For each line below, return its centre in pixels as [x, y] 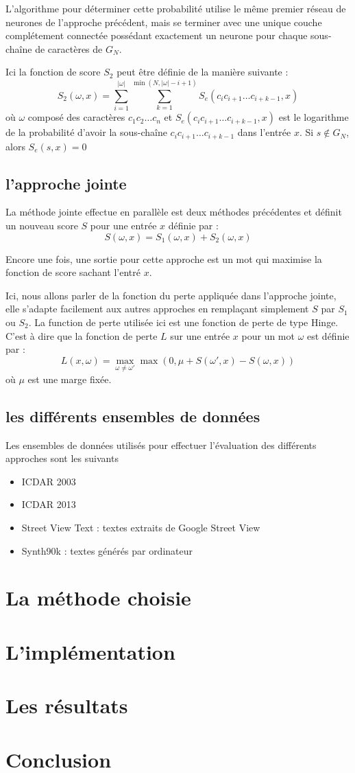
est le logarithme [314, 117]
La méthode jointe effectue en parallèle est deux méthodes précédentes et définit [174, 212]
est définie [328, 335]
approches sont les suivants [62, 458]
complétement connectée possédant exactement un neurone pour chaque [157, 35]
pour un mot [268, 335]
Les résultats [67, 705]
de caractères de [69, 48]
